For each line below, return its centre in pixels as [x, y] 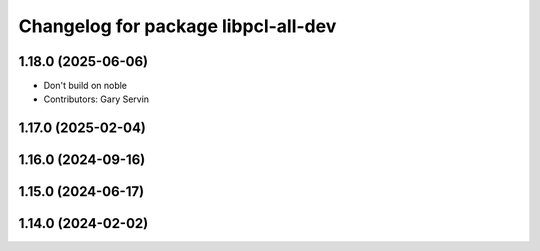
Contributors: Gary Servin [96, 99]
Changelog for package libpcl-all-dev [177, 26]
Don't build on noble [85, 86]
